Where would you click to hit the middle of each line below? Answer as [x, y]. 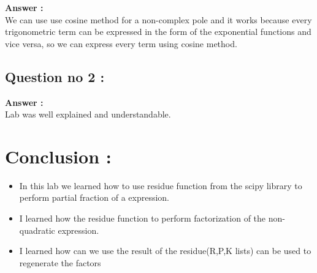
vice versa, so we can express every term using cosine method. [121, 43]
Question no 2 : [55, 76]
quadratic [37, 230]
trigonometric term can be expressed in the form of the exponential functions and [158, 32]
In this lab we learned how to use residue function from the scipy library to [161, 185]
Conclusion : [58, 156]
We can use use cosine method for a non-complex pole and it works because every [158, 19]
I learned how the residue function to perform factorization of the [143, 218]
